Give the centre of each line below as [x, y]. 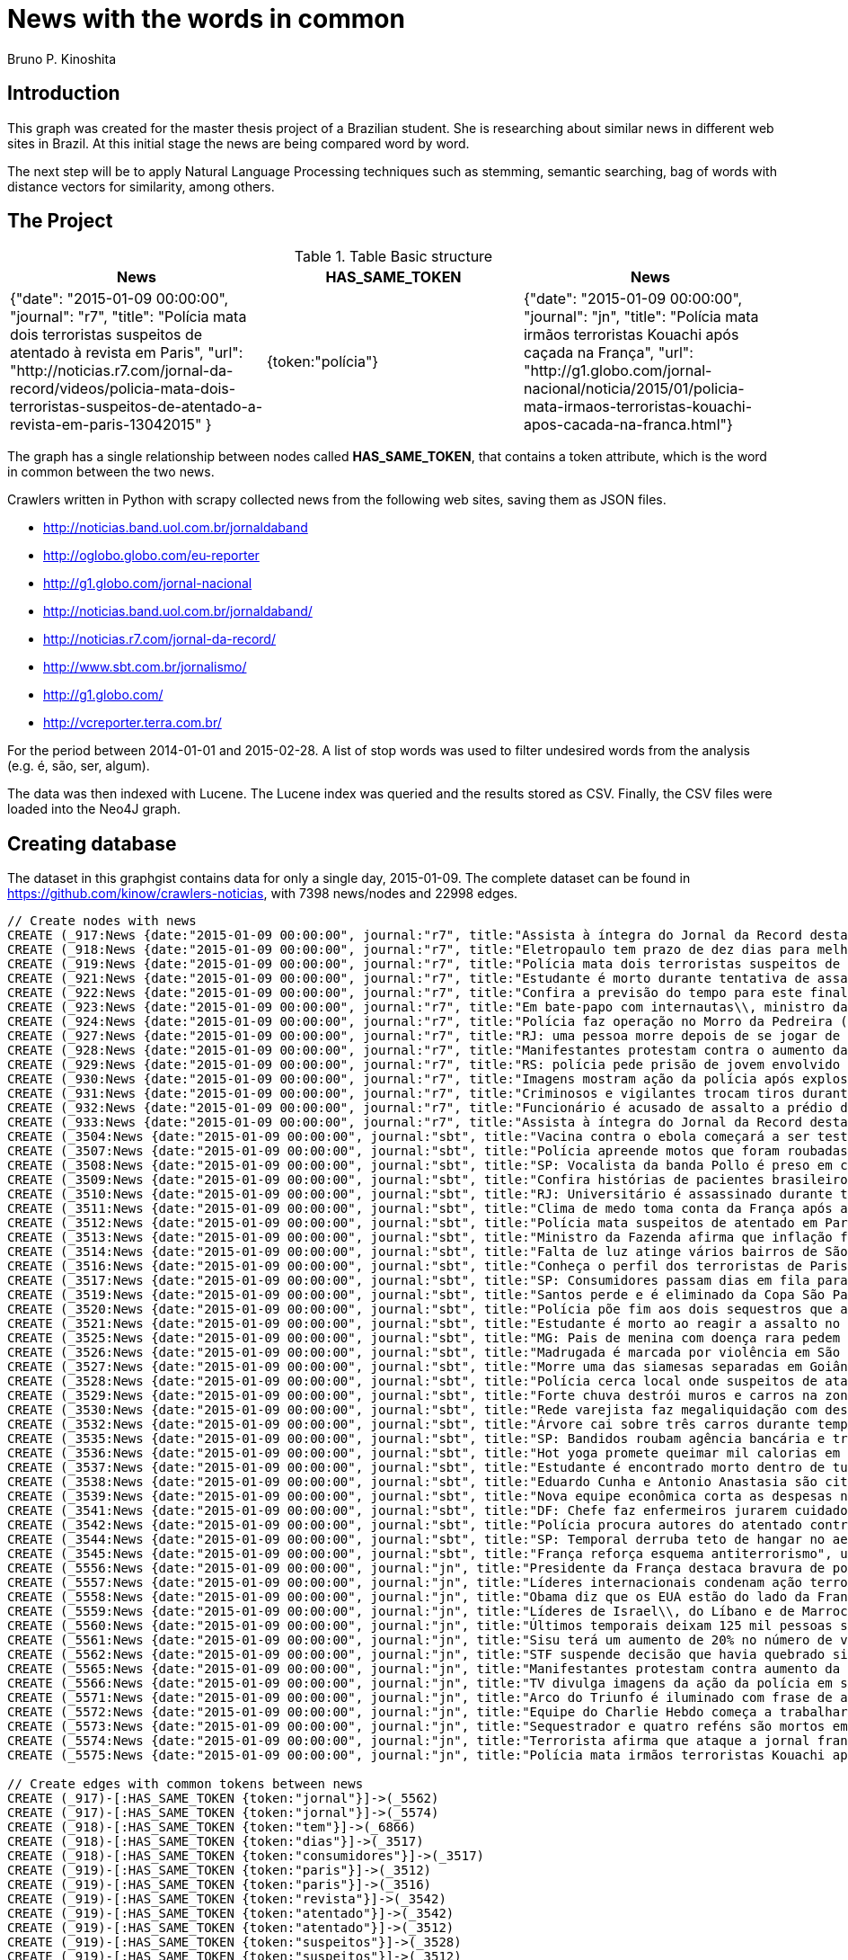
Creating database [92, 843]
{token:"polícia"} [322, 362]
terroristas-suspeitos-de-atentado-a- [137, 407]
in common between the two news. [111, 472]
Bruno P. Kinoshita [62, 58]
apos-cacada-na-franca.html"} [628, 425]
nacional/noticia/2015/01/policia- [634, 389]
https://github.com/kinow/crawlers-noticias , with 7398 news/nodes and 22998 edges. [263, 894]
